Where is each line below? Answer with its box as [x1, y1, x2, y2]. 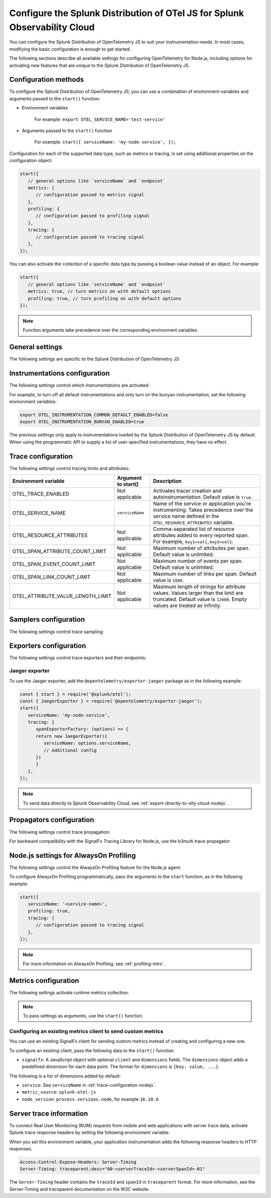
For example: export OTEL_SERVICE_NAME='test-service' [34, 116, 166, 122]
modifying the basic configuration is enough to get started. [9, 46, 131, 52]
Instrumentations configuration [9, 369, 110, 378]
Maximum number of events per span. [153, 557, 243, 564]
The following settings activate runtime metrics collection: [9, 990, 129, 996]
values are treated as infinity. [153, 602, 222, 609]
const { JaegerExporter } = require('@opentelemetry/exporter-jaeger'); [20, 698, 203, 704]
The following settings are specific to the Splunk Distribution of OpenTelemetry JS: [9, 356, 181, 362]
